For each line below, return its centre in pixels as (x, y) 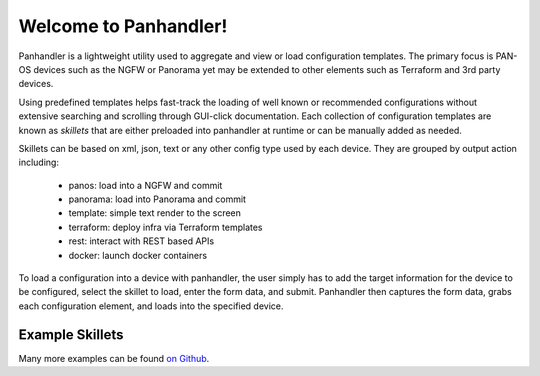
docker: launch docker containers (138, 255)
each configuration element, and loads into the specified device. (151, 306)
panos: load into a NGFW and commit (145, 185)
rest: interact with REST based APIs (141, 241)
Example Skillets (71, 334)
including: (39, 162)
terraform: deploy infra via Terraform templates (165, 227)
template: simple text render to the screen (155, 213)
